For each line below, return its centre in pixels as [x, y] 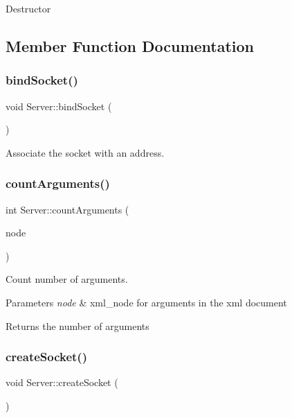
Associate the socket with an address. [85, 152]
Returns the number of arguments [77, 325]
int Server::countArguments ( [67, 209]
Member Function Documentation [130, 45]
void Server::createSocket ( [62, 382]
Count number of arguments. [67, 279]
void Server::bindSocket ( [59, 106]
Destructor [28, 8]
